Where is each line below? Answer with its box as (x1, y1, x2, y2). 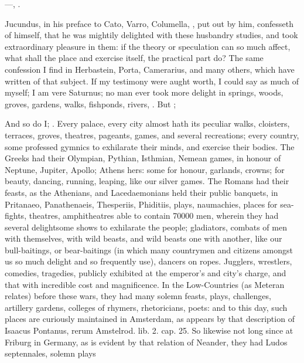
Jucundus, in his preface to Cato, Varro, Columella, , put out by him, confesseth (5, 17, 293, 29)
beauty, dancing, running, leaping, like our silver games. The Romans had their (5, 175, 289, 187)
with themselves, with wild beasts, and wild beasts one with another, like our (5, 232, 282, 245)
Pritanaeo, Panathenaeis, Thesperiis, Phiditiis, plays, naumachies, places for (5, 198, 278, 210)
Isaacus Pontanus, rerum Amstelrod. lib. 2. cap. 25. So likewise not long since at (5, 324, 293, 337)
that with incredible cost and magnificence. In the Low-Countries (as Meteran (5, 278, 285, 290)
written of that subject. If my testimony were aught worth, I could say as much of (5, 74, 299, 87)
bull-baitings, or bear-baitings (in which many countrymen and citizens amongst (5, 243, 293, 256)
